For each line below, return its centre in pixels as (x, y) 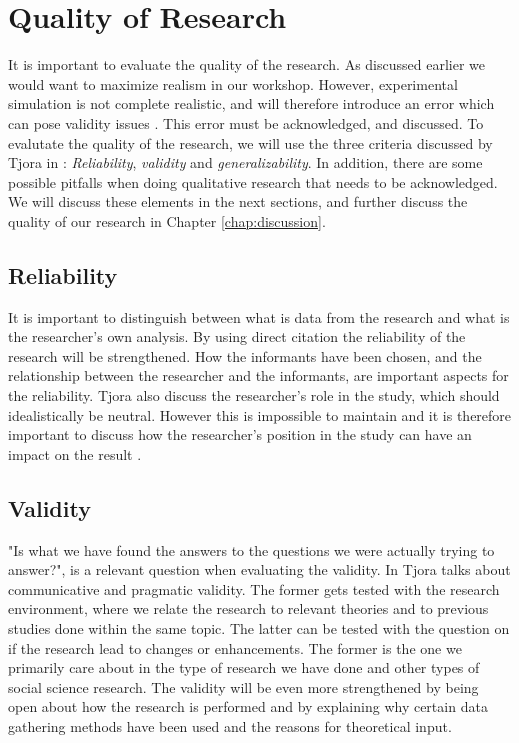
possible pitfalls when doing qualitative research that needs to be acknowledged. (253, 181)
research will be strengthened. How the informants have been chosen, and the (245, 355)
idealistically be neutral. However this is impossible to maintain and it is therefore (260, 414)
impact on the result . (75, 453)
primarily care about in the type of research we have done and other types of (244, 667)
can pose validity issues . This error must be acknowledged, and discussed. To (246, 122)
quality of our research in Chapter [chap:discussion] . (167, 220)
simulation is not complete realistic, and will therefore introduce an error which (251, 103)
